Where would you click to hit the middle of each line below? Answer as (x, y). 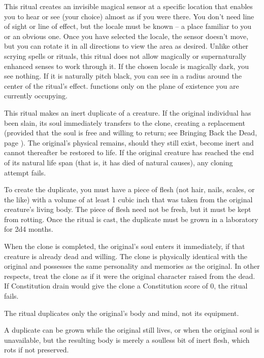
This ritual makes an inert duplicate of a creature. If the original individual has (128, 112)
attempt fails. (25, 172)
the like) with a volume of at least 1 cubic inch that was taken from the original (128, 199)
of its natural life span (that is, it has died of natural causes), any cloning (119, 162)
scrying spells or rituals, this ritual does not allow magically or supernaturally (125, 56)
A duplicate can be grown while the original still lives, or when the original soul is (132, 330)
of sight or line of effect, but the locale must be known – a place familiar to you (128, 26)
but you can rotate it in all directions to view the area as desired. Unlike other (126, 46)
